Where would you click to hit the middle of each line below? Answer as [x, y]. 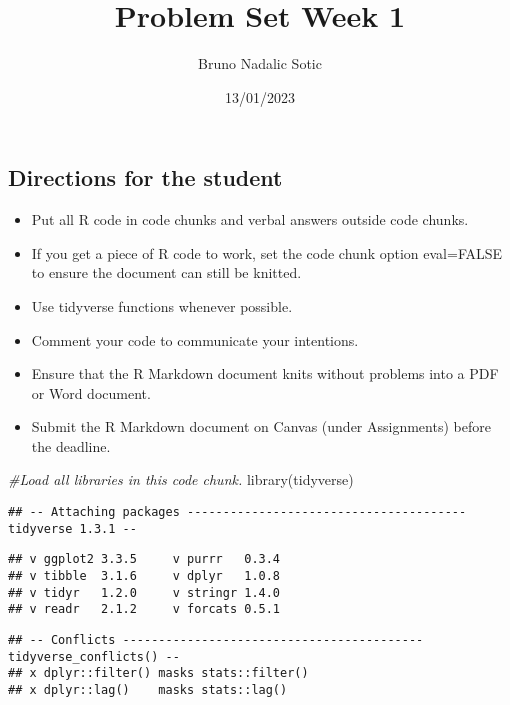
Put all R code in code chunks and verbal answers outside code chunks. [250, 219]
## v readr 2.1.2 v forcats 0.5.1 [144, 609]
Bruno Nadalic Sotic [260, 63]
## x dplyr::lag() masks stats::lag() [148, 689]
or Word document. [91, 392]
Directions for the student [145, 177]
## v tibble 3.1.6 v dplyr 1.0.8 [144, 576]
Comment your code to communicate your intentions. [195, 339]
